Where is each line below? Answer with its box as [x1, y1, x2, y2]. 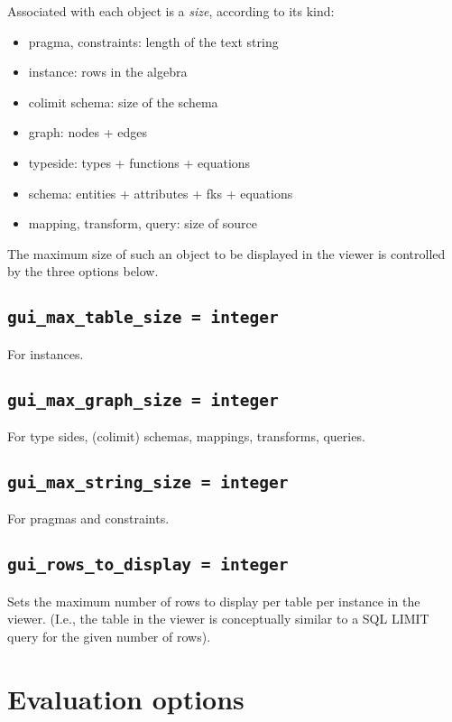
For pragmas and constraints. [7, 509, 170, 528]
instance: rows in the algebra [28, 62, 188, 81]
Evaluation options [7, 680, 244, 717]
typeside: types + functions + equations [28, 153, 251, 171]
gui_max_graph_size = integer [7, 390, 279, 410]
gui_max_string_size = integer [7, 473, 289, 493]
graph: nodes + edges [28, 123, 148, 142]
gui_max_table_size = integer [7, 308, 279, 328]
